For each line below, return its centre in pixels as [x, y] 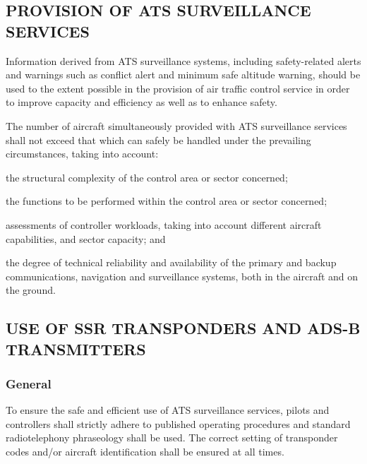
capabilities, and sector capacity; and [86, 238]
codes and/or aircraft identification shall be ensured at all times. [145, 452]
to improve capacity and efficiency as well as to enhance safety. [142, 102]
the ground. [31, 290]
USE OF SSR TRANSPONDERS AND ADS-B [183, 328]
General [29, 383]
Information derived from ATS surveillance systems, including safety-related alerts [183, 60]
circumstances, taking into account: [82, 154]
